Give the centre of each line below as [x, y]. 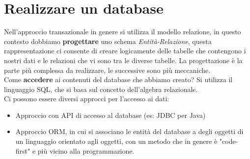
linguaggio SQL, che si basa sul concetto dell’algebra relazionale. [101, 89]
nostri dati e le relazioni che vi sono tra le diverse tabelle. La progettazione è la [123, 60]
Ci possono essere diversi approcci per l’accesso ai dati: [87, 99]
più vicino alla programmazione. [86, 150]
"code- [229, 141]
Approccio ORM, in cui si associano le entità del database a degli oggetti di [129, 131]
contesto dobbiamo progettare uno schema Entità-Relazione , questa [108, 41]
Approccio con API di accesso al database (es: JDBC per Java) [111, 115]
